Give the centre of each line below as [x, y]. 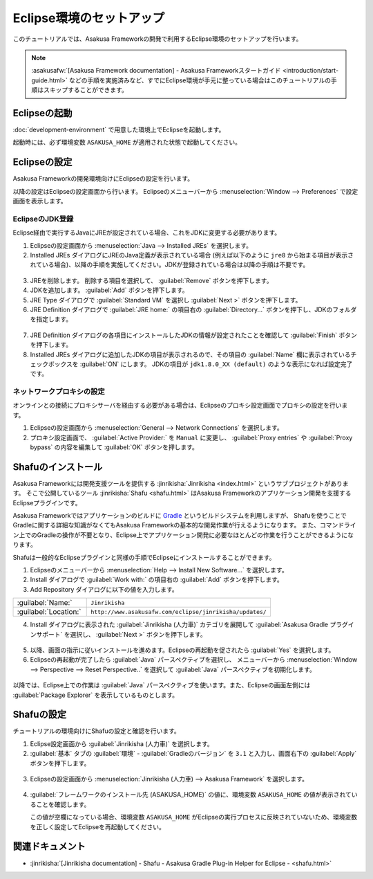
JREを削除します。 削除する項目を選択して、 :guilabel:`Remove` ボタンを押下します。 [151, 280]
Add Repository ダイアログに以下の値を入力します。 [104, 589]
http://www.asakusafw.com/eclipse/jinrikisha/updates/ [179, 611]
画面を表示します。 [40, 201]
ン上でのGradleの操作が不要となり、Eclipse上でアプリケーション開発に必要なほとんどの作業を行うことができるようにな [183, 535]
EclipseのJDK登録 [43, 219]
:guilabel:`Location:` [49, 612]
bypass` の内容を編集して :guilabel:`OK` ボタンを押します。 [114, 447]
